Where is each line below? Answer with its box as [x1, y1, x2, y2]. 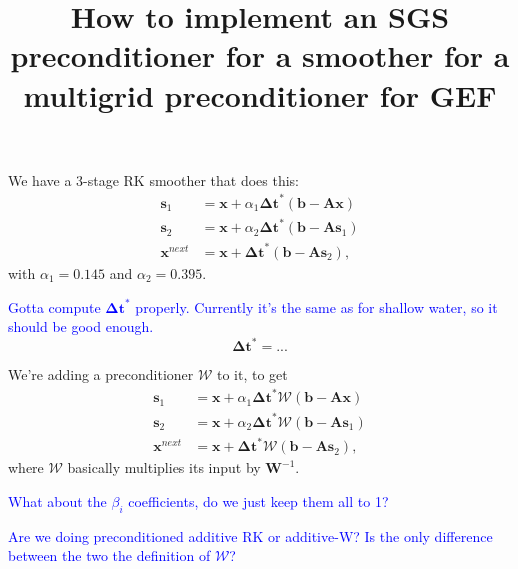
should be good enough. [8, 316, 154, 337]
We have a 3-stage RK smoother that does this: [8, 169, 300, 190]
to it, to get [217, 364, 288, 385]
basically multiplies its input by [67, 457, 261, 478]
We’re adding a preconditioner [8, 364, 194, 385]
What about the [8, 491, 107, 511]
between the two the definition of [8, 545, 211, 566]
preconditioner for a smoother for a [10, 35, 510, 76]
